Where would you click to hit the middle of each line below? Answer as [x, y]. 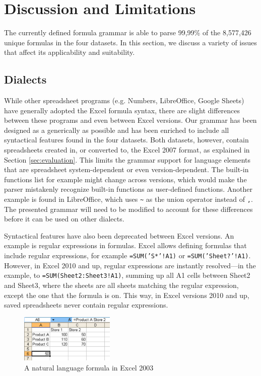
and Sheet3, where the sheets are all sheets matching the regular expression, [121, 285]
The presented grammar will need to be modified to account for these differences [128, 209]
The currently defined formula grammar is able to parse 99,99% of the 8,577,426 [128, 32]
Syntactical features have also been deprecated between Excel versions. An [119, 235]
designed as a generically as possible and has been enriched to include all [117, 130]
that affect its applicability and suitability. [70, 52]
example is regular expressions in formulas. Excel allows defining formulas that [125, 245]
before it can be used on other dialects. [64, 219]
